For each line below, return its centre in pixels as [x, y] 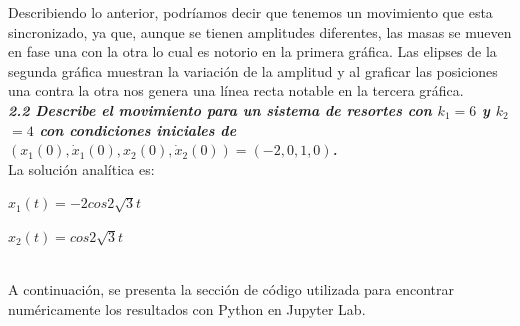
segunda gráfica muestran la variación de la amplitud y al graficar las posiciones [253, 70]
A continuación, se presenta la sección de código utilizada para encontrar [231, 289]
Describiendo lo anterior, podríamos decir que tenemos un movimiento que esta [250, 12]
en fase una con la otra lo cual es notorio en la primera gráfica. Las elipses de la [252, 51]
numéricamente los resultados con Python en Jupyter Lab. [187, 308]
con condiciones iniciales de [138, 129]
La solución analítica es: [81, 168]
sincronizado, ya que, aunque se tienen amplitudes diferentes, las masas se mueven [260, 31]
